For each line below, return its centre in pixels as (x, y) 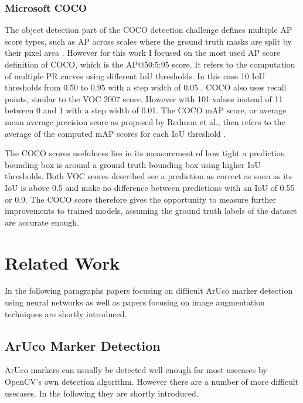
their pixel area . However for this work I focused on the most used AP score (143, 53)
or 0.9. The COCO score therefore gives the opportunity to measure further (140, 199)
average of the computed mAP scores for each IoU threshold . (115, 133)
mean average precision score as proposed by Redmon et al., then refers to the (145, 121)
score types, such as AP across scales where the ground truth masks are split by (148, 41)
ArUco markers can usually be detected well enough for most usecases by (136, 370)
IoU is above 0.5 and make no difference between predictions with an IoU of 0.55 (150, 187)
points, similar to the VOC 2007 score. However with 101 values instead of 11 (144, 98)
